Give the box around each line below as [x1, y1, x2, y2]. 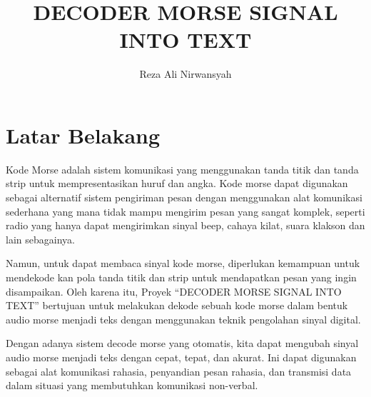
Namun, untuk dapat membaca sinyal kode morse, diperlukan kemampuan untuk [6, 256, 360, 271]
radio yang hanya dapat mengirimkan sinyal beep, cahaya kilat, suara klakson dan [6, 218, 365, 233]
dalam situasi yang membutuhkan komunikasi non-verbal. [6, 378, 258, 393]
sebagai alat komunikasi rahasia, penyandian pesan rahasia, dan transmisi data [6, 363, 352, 378]
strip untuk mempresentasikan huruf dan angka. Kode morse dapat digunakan [6, 176, 348, 191]
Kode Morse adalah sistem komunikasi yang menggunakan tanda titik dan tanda [6, 161, 359, 176]
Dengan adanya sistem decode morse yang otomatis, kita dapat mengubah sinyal [6, 336, 359, 351]
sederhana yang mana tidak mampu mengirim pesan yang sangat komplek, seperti [6, 203, 365, 218]
